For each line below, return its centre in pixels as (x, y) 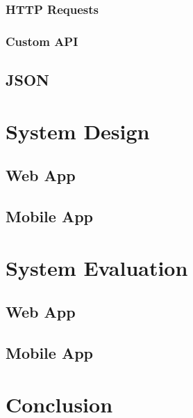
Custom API (42, 41)
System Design (78, 131)
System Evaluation (97, 267)
